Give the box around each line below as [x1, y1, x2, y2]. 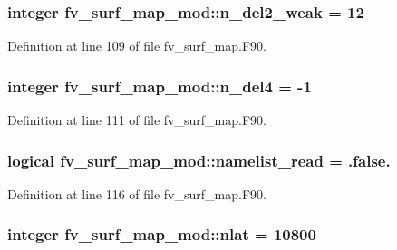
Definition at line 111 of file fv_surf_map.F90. [7, 111, 266, 130]
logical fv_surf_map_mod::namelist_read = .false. [7, 149, 391, 171]
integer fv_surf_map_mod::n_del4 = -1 [7, 74, 312, 97]
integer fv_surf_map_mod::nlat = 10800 [7, 223, 316, 245]
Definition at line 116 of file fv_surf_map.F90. [7, 184, 266, 203]
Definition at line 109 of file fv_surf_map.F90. [7, 36, 266, 55]
